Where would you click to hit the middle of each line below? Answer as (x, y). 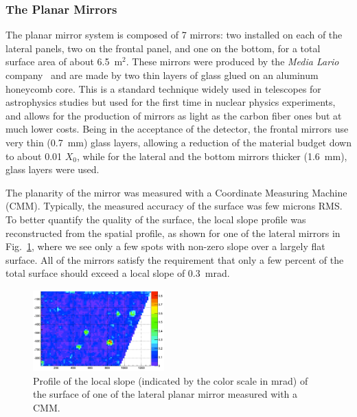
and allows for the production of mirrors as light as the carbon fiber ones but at (174, 115)
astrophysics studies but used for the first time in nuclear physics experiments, (171, 102)
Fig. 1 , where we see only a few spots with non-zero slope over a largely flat (165, 246)
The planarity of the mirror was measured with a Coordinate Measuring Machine (176, 192)
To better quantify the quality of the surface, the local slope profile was (156, 219)
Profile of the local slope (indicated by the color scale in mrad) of (171, 380)
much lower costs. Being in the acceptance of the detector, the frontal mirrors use (177, 129)
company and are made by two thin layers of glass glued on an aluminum (162, 75)
